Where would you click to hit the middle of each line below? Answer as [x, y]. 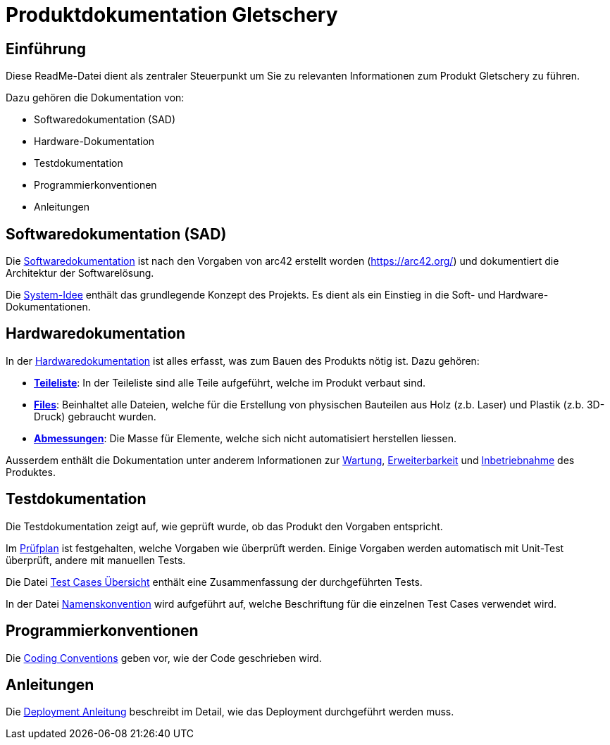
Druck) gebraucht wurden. [95, 416]
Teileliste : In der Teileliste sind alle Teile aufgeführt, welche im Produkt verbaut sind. [230, 382]
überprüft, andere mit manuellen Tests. [96, 560]
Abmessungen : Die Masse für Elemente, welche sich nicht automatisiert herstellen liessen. [245, 438]
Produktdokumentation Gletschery [172, 15]
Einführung [46, 49]
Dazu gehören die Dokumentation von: [95, 98]
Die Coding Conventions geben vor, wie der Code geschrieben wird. [164, 658]
